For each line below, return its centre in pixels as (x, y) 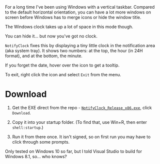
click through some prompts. (41, 142)
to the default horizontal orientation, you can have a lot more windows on (78, 12)
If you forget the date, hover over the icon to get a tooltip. (62, 65)
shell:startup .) (28, 127)
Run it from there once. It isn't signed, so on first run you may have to (81, 137)
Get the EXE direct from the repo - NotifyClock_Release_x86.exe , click (82, 107)
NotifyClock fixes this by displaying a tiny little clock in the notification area (80, 45)
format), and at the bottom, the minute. (44, 56)
